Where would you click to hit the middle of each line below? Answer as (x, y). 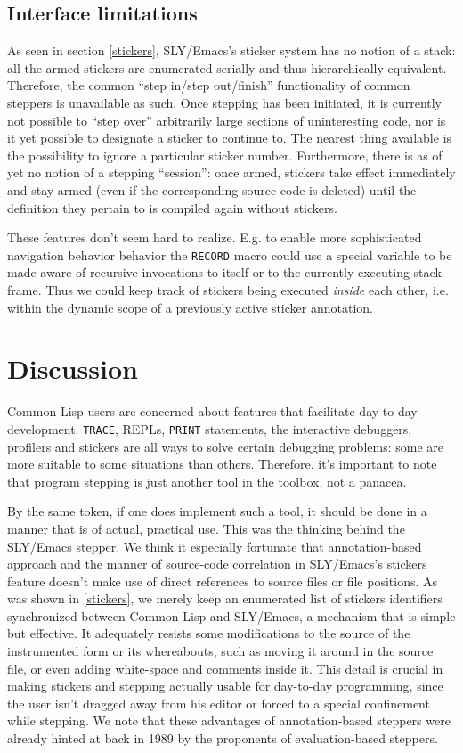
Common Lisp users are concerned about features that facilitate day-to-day (212, 411)
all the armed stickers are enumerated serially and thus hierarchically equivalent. (227, 67)
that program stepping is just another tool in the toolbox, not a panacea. (207, 481)
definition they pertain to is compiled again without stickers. (172, 207)
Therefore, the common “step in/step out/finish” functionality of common (209, 85)
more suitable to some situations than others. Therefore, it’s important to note (222, 464)
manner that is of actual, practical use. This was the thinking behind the (206, 528)
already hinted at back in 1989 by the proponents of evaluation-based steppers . (223, 738)
